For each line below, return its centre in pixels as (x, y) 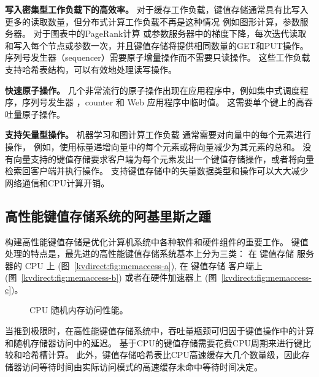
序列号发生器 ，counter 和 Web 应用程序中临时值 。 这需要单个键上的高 (163, 102)
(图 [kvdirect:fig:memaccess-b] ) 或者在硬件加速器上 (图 (111, 277)
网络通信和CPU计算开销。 (57, 182)
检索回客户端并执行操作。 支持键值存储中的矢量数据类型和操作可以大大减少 (157, 171)
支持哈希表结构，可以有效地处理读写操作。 (91, 69)
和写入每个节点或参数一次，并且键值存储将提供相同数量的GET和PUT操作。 (157, 45)
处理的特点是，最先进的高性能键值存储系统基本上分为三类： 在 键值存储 (150, 253)
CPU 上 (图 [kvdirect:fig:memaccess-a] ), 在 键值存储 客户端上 (144, 265)
